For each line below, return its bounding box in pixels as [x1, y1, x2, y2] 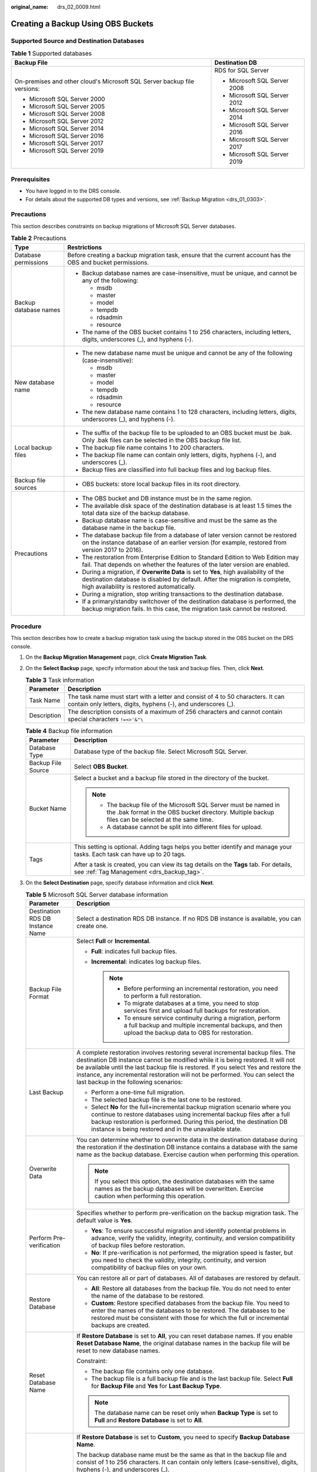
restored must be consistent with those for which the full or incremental [91, 1314, 289, 1322]
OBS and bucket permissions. [67, 258, 149, 266]
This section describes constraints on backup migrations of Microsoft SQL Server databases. [11, 223, 236, 230]
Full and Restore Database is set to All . [94, 1416, 204, 1424]
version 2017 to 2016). [82, 545, 143, 553]
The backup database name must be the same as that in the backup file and [76, 1451, 287, 1459]
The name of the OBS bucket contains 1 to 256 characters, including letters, [82, 327, 291, 336]
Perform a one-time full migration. [91, 1088, 185, 1096]
